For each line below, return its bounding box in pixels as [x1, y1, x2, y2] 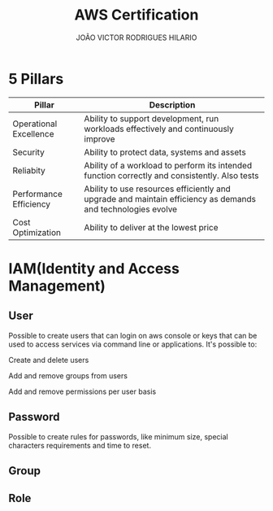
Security [12, 146, 45, 158]
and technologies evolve [84, 203, 177, 215]
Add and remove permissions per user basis [8, 387, 157, 396]
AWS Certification [74, 6, 199, 24]
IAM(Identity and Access [8, 259, 180, 277]
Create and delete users [8, 355, 89, 365]
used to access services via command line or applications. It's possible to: [8, 339, 258, 349]
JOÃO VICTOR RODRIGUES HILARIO [76, 33, 197, 42]
